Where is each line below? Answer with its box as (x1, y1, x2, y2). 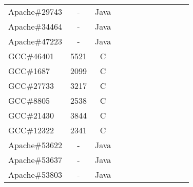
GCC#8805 (8, 95, 50, 106)
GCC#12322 (8, 124, 54, 136)
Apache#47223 (8, 35, 62, 47)
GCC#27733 (8, 80, 54, 91)
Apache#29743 (8, 6, 62, 17)
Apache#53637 (8, 154, 62, 166)
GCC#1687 (8, 65, 50, 77)
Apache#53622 (8, 139, 62, 151)
